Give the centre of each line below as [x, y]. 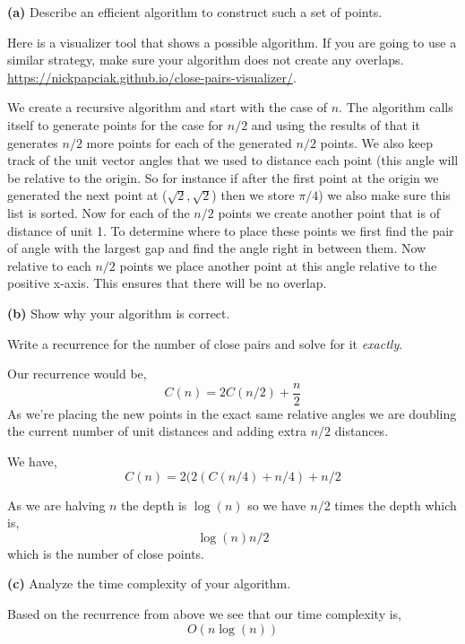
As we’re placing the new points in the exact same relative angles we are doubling [232, 413]
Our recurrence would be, [77, 374]
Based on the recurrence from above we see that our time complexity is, [204, 613]
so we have [277, 505]
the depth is [154, 505]
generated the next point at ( [87, 195]
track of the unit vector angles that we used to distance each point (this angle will [233, 160]
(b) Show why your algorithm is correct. [119, 313]
